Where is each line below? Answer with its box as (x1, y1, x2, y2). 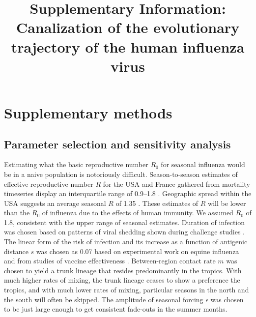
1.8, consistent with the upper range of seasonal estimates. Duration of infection (4, 217, 245, 227)
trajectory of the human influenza (11, 36, 245, 57)
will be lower (208, 198, 246, 208)
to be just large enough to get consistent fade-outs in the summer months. (4, 304, 228, 314)
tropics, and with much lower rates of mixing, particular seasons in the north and (4, 285, 249, 295)
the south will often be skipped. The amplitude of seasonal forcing (4, 294, 203, 304)
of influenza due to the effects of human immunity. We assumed (42, 207, 233, 218)
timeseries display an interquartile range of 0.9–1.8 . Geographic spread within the (4, 188, 252, 199)
